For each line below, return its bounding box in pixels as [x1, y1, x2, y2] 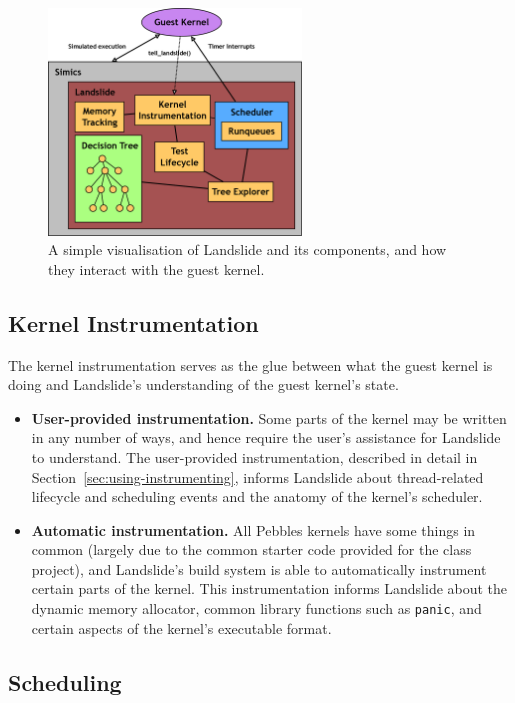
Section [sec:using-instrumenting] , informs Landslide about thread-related [31, 466, 484, 487]
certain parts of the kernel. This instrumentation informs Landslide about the [31, 578, 508, 599]
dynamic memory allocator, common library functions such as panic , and [31, 598, 482, 619]
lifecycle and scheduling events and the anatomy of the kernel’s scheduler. [31, 486, 483, 507]
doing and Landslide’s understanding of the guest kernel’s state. [8, 374, 399, 395]
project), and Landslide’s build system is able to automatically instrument [31, 558, 487, 579]
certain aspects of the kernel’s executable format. [31, 617, 332, 638]
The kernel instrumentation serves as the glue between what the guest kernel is [8, 354, 493, 375]
